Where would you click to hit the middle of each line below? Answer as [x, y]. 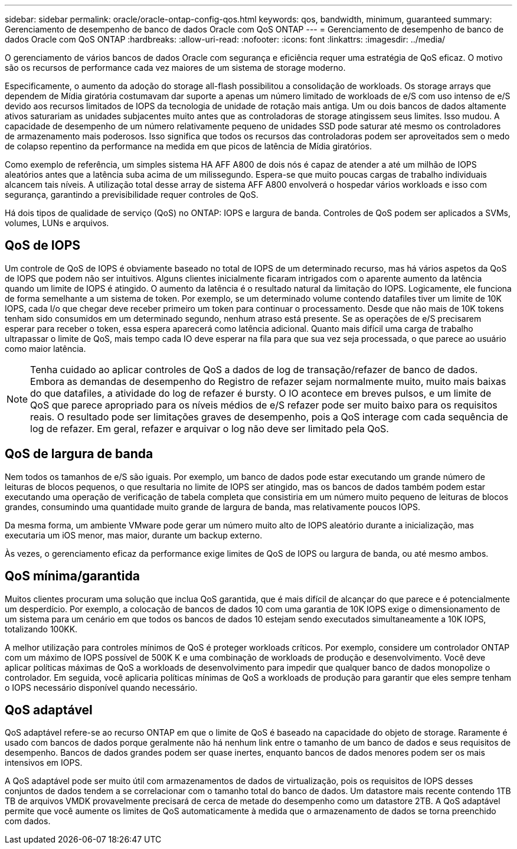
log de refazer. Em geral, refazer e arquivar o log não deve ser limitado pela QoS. [210, 428]
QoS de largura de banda [79, 454]
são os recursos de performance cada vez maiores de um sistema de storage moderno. [175, 68]
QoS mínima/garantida [72, 576]
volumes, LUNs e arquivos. [57, 223]
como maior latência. [45, 348]
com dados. [28, 821]
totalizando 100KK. [41, 629]
